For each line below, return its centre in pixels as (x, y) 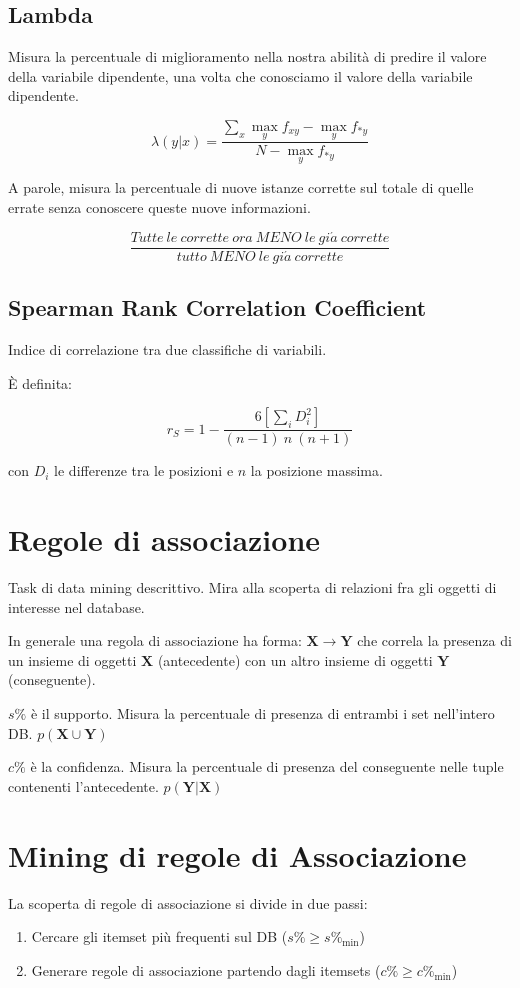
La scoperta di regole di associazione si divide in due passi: (188, 902)
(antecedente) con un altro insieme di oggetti (295, 659)
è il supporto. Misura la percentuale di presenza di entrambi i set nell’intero (262, 713)
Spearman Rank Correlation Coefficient (217, 307)
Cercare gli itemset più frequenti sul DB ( (159, 936)
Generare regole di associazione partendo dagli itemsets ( (206, 969)
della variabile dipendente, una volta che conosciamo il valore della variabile (240, 75)
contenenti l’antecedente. (83, 785)
